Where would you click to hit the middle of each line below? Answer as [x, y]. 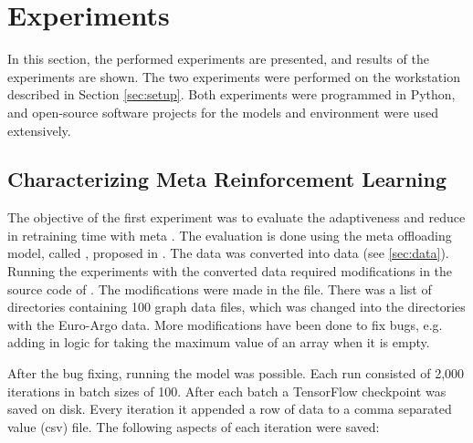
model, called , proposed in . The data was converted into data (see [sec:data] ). [228, 253]
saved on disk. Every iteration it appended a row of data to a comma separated [230, 409]
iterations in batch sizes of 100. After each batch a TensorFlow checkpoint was [227, 391]
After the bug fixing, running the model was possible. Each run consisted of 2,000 [236, 373]
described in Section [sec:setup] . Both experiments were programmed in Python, [231, 94]
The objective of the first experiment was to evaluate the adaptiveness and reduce [236, 217]
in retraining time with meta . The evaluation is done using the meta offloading [230, 235]
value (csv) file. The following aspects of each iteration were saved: [194, 426]
